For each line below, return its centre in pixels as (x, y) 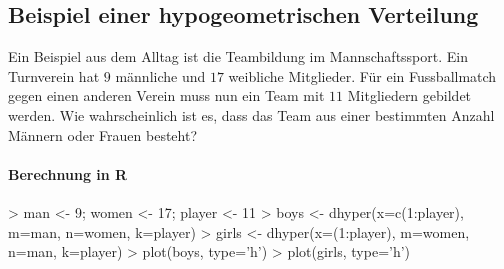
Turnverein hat (54, 75)
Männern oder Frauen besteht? (103, 134)
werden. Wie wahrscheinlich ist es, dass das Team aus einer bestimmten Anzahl (251, 114)
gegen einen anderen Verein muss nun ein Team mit (166, 95)
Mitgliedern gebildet (409, 95)
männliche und (160, 75)
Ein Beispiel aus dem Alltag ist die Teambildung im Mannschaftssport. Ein (238, 56)
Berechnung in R (68, 173)
